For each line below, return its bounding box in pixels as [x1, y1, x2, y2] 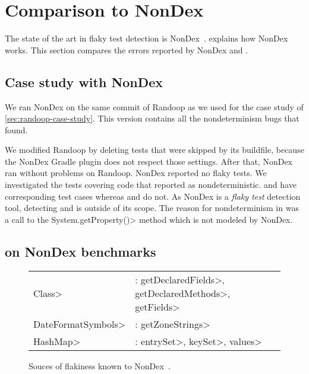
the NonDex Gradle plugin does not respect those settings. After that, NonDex [5, 155, 292, 167]
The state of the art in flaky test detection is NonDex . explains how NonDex [5, 32, 288, 44]
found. [5, 123, 28, 136]
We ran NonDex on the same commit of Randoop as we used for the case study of [5, 100, 304, 113]
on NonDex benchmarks [5, 242, 156, 260]
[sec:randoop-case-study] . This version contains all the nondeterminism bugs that [5, 112, 299, 124]
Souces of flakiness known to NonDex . [29, 359, 171, 372]
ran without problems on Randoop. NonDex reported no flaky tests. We [5, 167, 267, 179]
